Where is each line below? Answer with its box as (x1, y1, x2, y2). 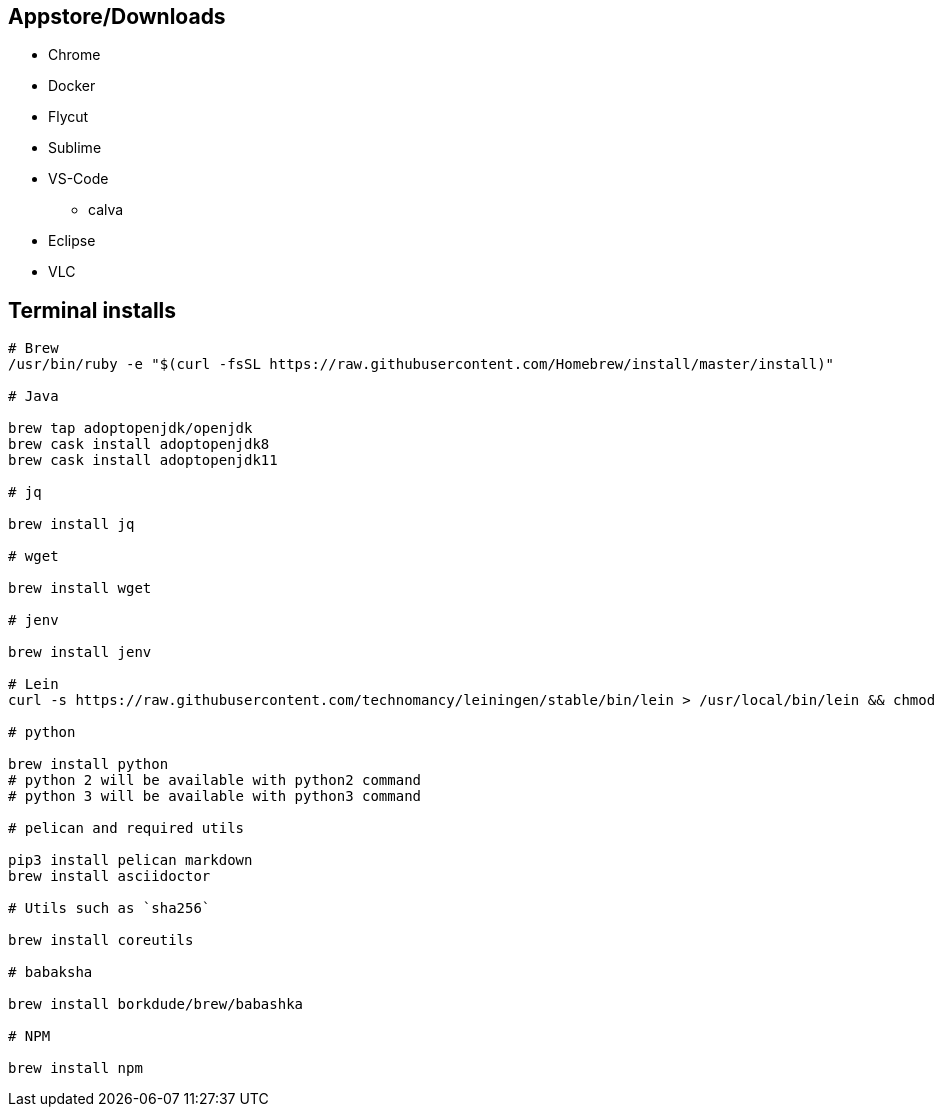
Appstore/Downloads (8, 4, 226, 29)
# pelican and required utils (8, 820, 245, 837)
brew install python (8, 756, 169, 773)
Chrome (48, 46, 101, 64)
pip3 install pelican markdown (8, 852, 253, 869)
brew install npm (8, 1060, 143, 1077)
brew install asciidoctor (8, 868, 211, 885)
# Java (8, 388, 59, 405)
